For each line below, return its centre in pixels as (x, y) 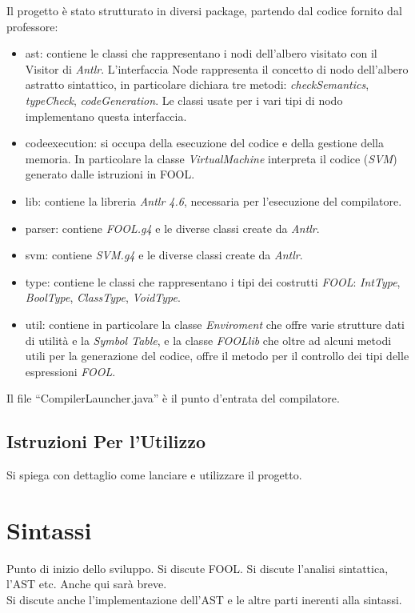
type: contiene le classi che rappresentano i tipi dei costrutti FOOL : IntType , (213, 281)
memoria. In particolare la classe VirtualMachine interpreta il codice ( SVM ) (211, 158)
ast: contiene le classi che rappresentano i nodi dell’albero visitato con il (201, 53)
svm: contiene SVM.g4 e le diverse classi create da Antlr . (164, 255)
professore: (32, 26)
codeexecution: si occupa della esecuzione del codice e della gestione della (204, 143)
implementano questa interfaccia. (106, 116)
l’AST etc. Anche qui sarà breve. (87, 584)
